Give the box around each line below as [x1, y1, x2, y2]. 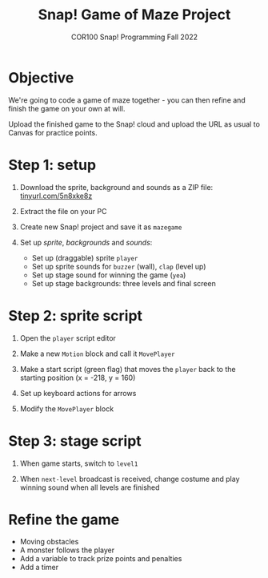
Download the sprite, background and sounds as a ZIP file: [19, 182, 214, 192]
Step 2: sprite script [8, 306, 142, 325]
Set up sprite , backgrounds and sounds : [19, 237, 153, 247]
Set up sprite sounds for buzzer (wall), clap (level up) [31, 261, 206, 271]
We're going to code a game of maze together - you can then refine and [8, 95, 246, 105]
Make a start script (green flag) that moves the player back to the [19, 364, 236, 374]
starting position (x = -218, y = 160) [19, 373, 136, 382]
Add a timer [19, 563, 59, 572]
